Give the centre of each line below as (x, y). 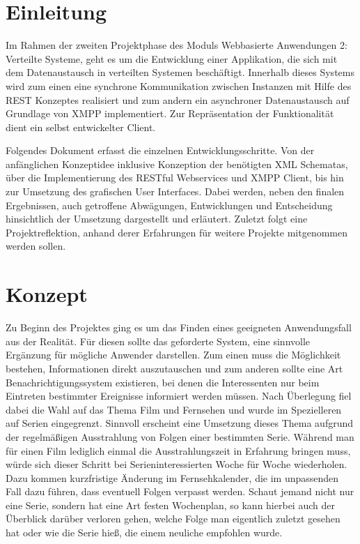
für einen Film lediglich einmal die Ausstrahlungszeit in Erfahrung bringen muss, (178, 450)
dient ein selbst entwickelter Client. (81, 127)
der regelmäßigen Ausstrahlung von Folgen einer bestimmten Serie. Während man (180, 436)
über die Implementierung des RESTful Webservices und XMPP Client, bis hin (175, 177)
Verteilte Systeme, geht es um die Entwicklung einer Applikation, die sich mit (172, 58)
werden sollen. (36, 246)
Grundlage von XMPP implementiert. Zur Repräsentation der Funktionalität (170, 113)
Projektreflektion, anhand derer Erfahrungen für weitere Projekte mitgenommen (177, 232)
